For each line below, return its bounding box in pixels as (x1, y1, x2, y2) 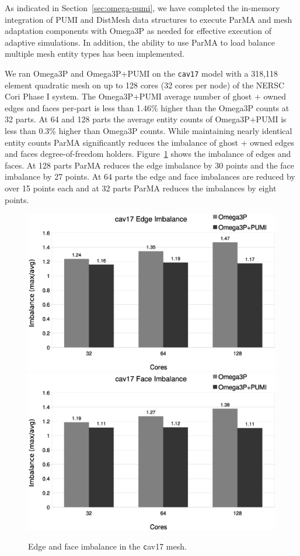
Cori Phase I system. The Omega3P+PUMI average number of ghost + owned (5, 90, 287, 102)
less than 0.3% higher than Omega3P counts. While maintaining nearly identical (5, 125, 292, 136)
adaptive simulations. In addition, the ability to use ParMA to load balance (5, 36, 275, 48)
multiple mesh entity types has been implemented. (5, 47, 184, 60)
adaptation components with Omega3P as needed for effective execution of (5, 25, 271, 37)
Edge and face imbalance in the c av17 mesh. (28, 540, 187, 552)
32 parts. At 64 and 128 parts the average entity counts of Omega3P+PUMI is (5, 113, 287, 125)
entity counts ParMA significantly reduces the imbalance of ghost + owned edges (5, 136, 295, 148)
